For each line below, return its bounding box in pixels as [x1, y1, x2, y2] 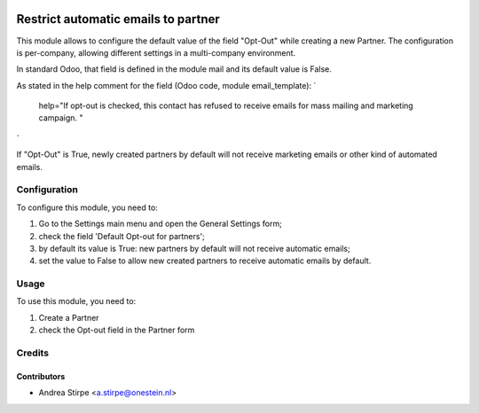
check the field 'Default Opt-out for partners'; [38, 230, 206, 241]
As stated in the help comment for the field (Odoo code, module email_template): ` [16, 80, 317, 90]
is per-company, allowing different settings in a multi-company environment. [16, 47, 296, 58]
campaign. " [38, 113, 83, 123]
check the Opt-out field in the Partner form [38, 324, 195, 336]
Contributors [16, 370, 66, 381]
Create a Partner [38, 312, 99, 323]
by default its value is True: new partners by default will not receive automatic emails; [38, 243, 350, 253]
